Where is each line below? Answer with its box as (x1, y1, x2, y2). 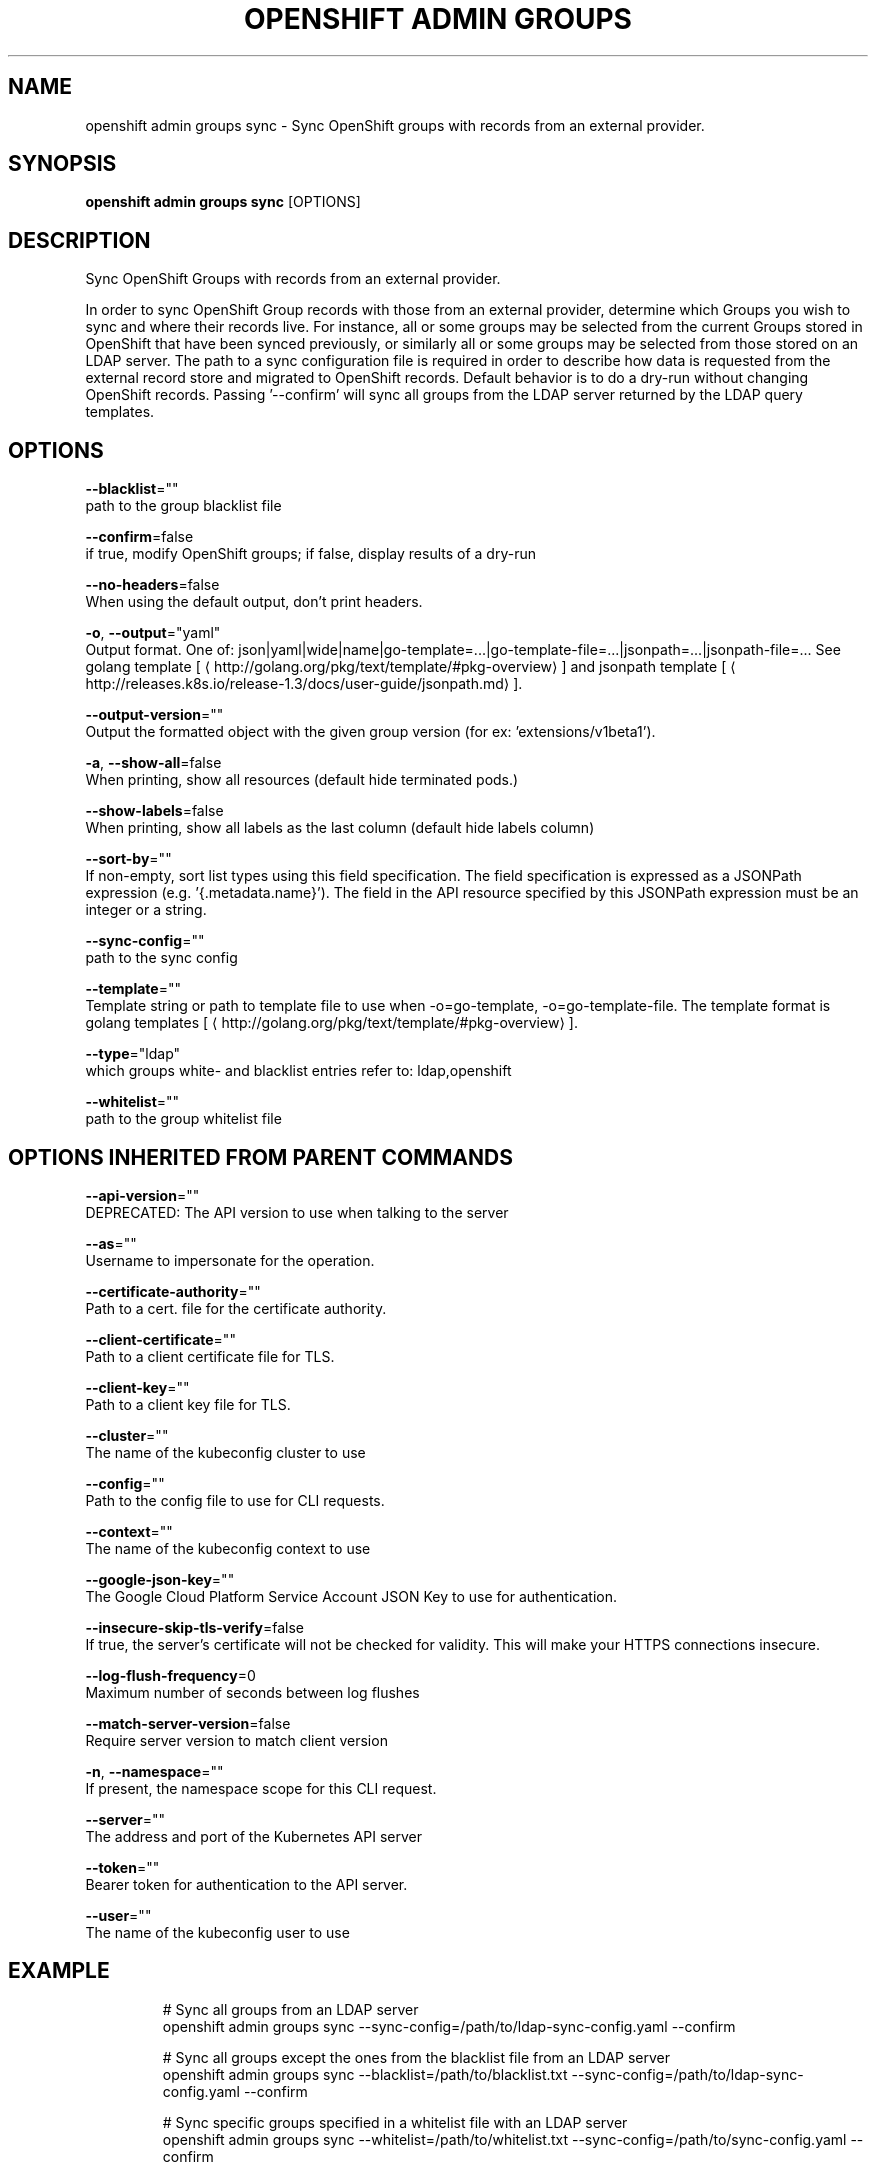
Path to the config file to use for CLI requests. (85, 1491, 385, 1509)
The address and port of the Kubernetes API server (85, 1827, 422, 1845)
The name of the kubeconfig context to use (85, 1539, 371, 1557)
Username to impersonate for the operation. (85, 1251, 375, 1269)
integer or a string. (85, 901, 207, 919)
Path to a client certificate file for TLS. (85, 1347, 335, 1365)
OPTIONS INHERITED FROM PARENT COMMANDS (8, 1144, 513, 1170)
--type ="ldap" (85, 1045, 181, 1063)
